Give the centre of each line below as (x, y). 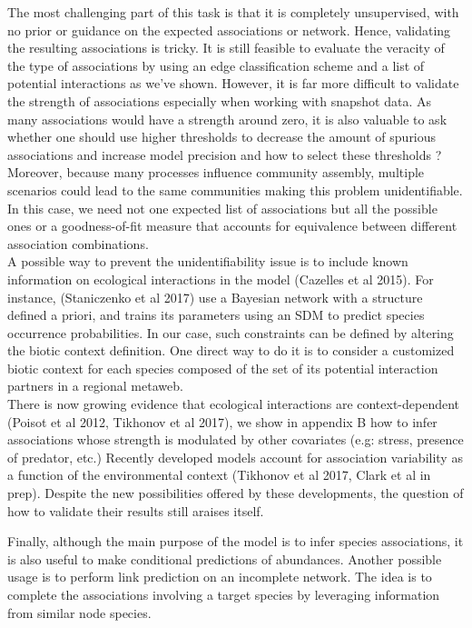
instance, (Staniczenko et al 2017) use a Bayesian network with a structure (215, 297)
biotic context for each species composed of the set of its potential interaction (223, 368)
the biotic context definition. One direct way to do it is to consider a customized (231, 350)
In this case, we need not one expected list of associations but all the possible (222, 208)
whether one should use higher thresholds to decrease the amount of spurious (222, 137)
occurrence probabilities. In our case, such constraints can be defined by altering (231, 332)
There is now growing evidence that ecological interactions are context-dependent (234, 404)
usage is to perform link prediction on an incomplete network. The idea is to (220, 577)
